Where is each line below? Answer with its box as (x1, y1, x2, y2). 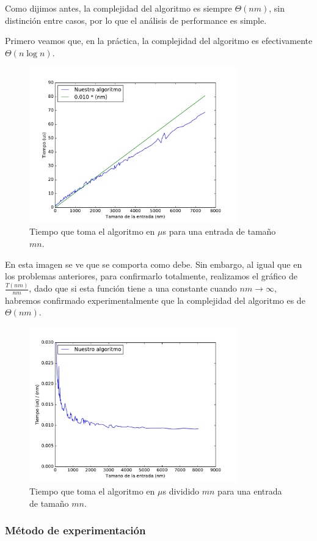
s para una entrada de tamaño (162, 225, 276, 238)
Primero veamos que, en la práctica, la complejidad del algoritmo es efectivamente (5, 34, 313, 47)
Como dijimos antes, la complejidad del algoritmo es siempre (5, 2, 232, 14)
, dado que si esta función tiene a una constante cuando (29, 282, 237, 295)
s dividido (162, 485, 200, 498)
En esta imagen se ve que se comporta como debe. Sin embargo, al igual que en (5, 257, 302, 270)
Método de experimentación (5, 523, 146, 538)
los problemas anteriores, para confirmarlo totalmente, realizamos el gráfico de (5, 270, 297, 282)
